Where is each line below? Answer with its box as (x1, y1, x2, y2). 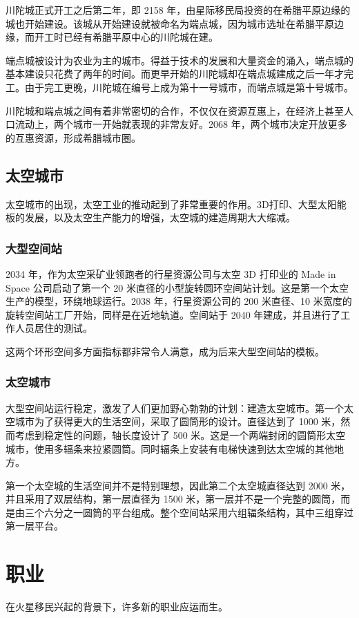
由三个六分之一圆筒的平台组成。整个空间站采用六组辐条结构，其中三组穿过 (14, 505, 353, 519)
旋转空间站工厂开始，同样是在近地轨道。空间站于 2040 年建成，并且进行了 (6, 307, 341, 321)
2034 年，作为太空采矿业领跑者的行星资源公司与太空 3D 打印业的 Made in (6, 266, 336, 281)
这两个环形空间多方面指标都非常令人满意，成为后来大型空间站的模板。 (6, 344, 324, 358)
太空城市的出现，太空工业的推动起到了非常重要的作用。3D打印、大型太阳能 (6, 196, 347, 211)
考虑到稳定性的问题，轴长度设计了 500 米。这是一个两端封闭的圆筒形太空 (14, 427, 346, 442)
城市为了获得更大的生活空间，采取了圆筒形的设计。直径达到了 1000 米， (14, 414, 341, 429)
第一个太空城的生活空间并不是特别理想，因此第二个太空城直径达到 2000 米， (6, 478, 351, 492)
